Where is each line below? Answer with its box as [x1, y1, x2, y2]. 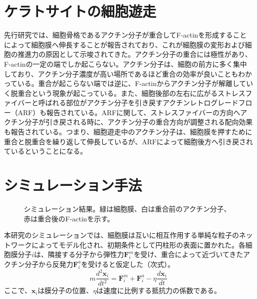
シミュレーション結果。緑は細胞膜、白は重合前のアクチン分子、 [24, 203, 231, 214]
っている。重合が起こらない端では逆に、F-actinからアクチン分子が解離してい [4, 78, 253, 88]
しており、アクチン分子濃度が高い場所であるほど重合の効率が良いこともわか [4, 68, 252, 79]
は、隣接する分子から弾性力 [34, 249, 124, 259]
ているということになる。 [4, 146, 87, 156]
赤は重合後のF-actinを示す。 [24, 213, 114, 223]
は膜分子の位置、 [38, 285, 93, 296]
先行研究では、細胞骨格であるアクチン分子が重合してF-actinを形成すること [4, 30, 247, 40]
